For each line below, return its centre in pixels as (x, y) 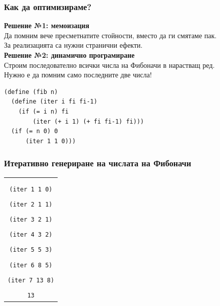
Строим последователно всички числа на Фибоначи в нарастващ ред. (109, 65)
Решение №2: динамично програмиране (69, 55)
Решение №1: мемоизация (47, 25)
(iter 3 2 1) (31, 220)
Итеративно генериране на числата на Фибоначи (98, 163)
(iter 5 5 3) (31, 250)
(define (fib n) (31, 92)
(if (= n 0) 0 (35, 131)
